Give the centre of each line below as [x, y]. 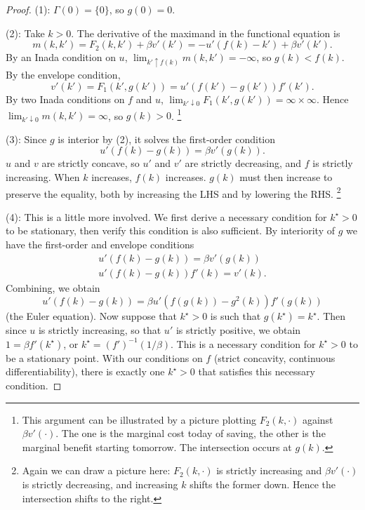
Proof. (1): [28, 9]
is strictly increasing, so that [100, 330]
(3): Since [26, 139]
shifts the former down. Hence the [263, 484]
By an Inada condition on [61, 57]
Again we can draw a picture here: [96, 470]
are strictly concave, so [91, 163]
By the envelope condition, [63, 75]
